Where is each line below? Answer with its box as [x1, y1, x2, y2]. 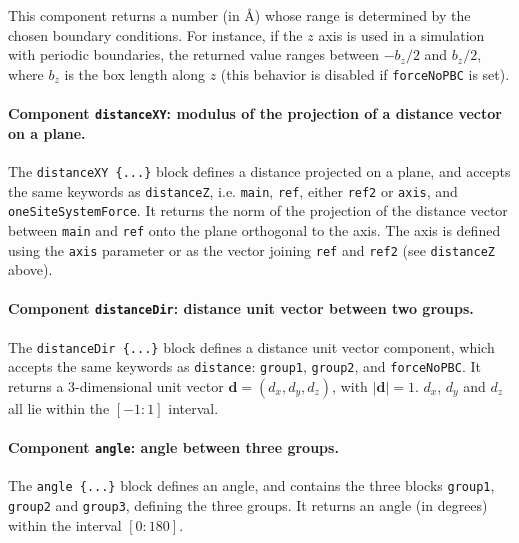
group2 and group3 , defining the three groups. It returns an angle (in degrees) [8, 495, 488, 516]
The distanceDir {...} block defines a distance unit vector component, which [8, 336, 495, 357]
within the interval [8, 514, 122, 535]
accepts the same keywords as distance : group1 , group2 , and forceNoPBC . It [8, 356, 481, 377]
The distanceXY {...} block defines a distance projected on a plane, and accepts [8, 160, 511, 181]
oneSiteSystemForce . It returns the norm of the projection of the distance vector [8, 200, 508, 221]
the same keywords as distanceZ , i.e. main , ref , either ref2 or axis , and [8, 180, 458, 201]
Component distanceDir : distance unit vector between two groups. [8, 298, 474, 319]
